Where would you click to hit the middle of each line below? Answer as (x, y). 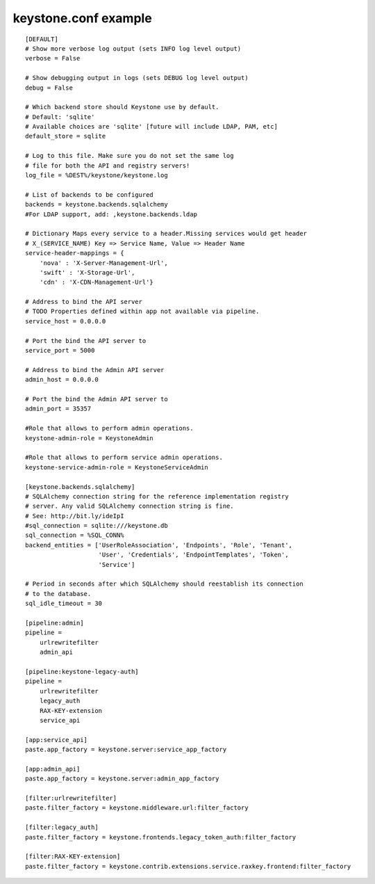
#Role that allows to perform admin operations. (109, 428)
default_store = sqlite (66, 136)
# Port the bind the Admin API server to (97, 399)
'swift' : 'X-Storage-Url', (87, 272)
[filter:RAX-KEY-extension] (73, 857)
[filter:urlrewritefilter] (71, 798)
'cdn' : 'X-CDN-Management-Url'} (97, 282)
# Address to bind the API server (84, 302)
